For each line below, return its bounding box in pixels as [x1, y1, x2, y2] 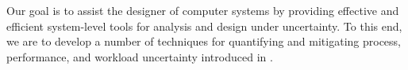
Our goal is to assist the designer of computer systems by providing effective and [6, 2, 399, 18]
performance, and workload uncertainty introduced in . [6, 48, 273, 64]
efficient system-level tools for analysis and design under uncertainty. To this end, [6, 17, 402, 34]
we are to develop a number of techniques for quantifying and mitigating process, [6, 33, 402, 50]
